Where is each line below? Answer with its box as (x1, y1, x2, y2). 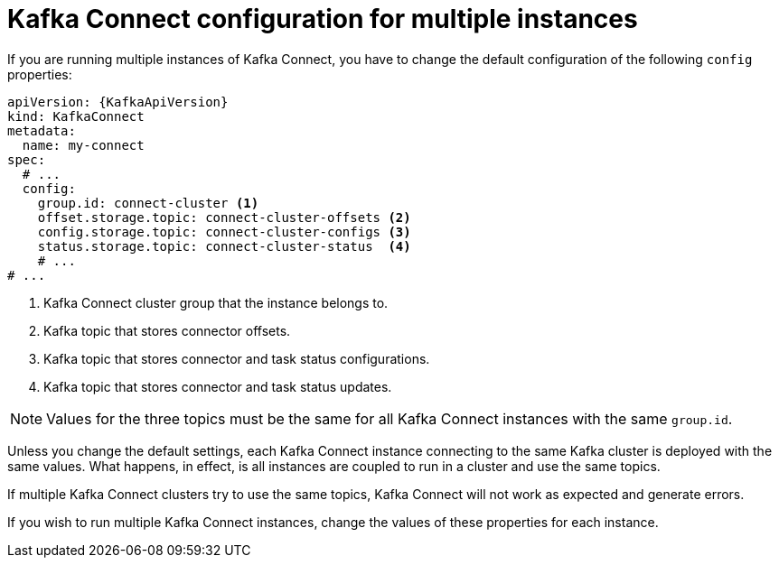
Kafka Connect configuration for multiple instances (7, 4, 638, 34)
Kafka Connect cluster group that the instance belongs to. (43, 294, 389, 310)
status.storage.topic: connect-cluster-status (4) (37, 238, 411, 254)
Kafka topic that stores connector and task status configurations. (43, 350, 430, 366)
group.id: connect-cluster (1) (37, 195, 259, 210)
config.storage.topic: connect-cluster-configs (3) (37, 224, 411, 239)
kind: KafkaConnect (7, 108, 145, 124)
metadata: (7, 123, 76, 138)
